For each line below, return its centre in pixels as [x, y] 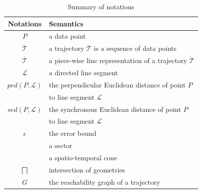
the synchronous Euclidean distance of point [115, 109]
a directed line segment [83, 72]
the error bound [73, 133]
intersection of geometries [87, 169]
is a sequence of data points [135, 48]
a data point [67, 36]
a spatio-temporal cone [83, 157]
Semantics [66, 23]
